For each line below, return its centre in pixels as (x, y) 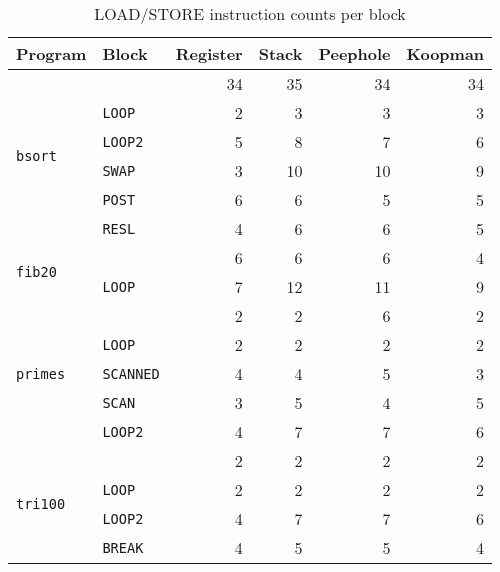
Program (51, 53)
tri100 (41, 504)
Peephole (354, 53)
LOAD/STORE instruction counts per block (250, 13)
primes (41, 373)
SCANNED (131, 373)
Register (209, 53)
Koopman (445, 53)
